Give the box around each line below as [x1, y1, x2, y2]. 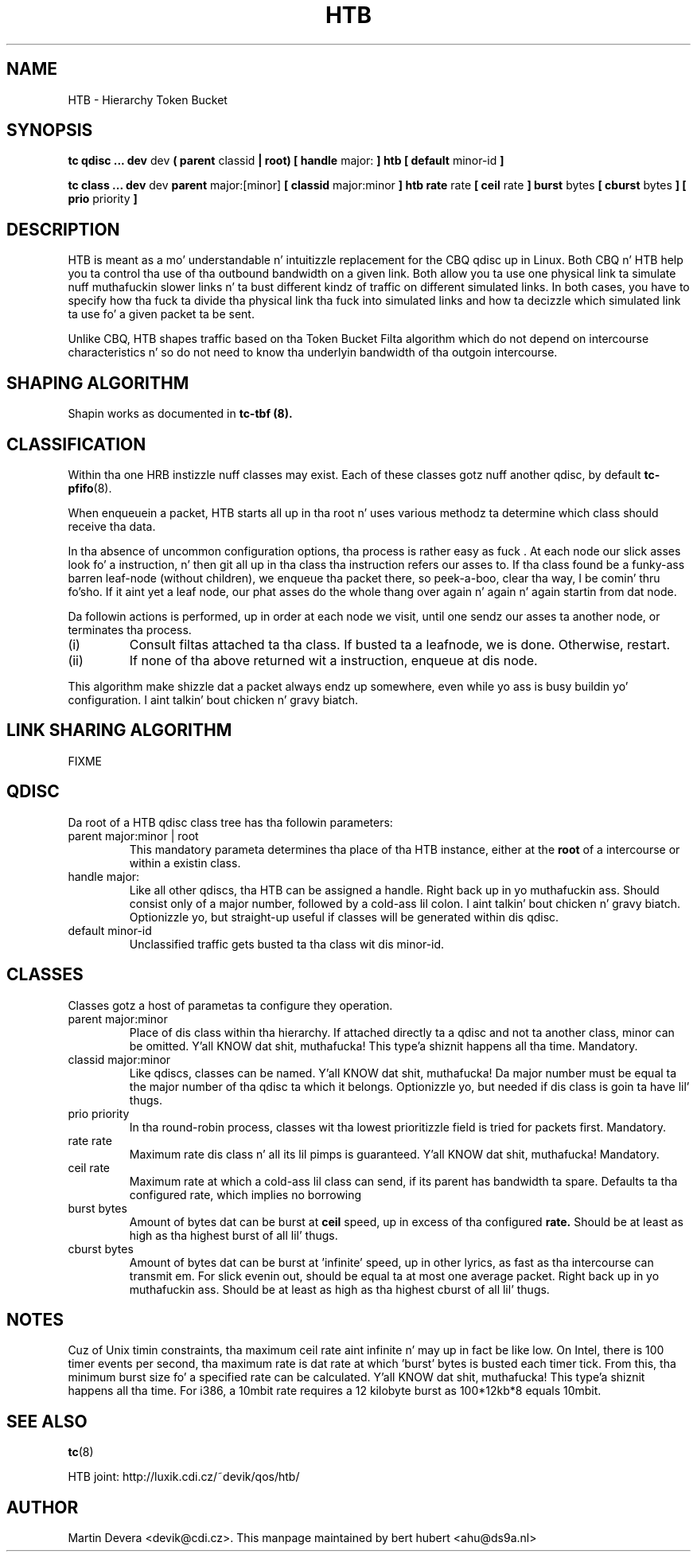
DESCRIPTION [6, 219, 120, 240]
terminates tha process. [68, 622, 192, 637]
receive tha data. [68, 519, 156, 533]
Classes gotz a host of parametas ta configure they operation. [68, 998, 393, 1012]
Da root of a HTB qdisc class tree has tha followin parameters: [68, 815, 393, 829]
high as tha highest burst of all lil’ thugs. [129, 1228, 338, 1242]
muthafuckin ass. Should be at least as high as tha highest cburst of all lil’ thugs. [129, 1282, 550, 1296]
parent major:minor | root [68, 828, 199, 843]
